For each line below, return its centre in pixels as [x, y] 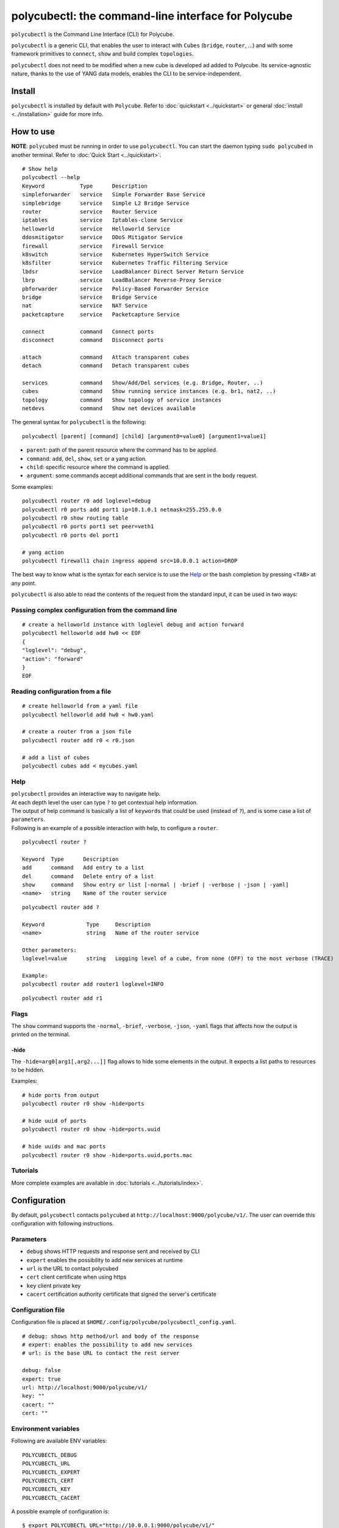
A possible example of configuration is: [60, 1511]
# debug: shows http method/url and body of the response [111, 1336]
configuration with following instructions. [62, 1224]
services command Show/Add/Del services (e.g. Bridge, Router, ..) [143, 383]
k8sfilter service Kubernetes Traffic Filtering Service [125, 263]
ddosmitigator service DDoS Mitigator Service [102, 237]
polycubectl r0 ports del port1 [70, 535]
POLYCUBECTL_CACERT [51, 1498]
